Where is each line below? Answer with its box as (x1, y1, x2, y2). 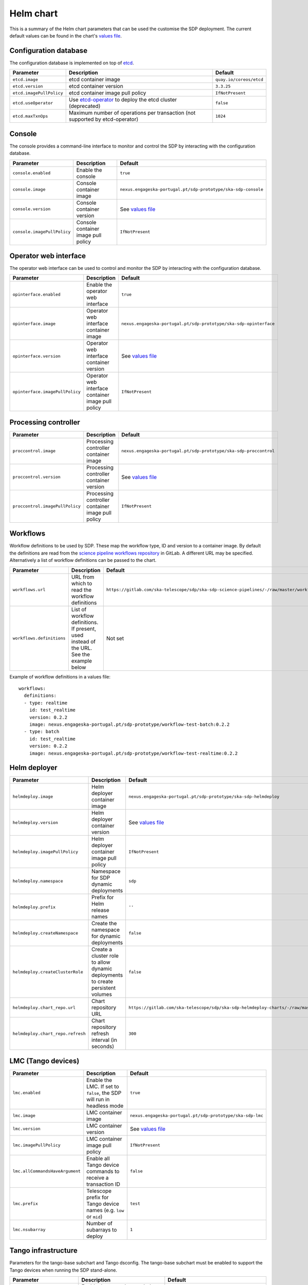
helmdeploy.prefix (12, 904, 56, 910)
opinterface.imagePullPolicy (12, 389, 81, 394)
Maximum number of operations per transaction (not (68, 109, 196, 117)
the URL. (71, 644, 92, 651)
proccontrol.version (12, 474, 61, 480)
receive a (86, 1174, 109, 1181)
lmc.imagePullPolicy (12, 1143, 61, 1148)
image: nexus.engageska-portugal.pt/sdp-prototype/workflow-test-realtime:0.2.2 (29, 750, 238, 756)
